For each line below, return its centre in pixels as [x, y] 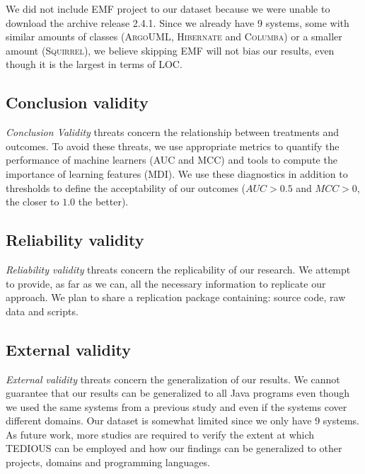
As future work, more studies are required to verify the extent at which [160, 434]
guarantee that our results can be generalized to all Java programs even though [178, 393]
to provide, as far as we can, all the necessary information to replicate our [166, 283]
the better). [103, 202]
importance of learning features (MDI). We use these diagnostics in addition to [177, 173]
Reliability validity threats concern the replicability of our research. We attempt [178, 269]
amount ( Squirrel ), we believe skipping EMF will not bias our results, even [170, 50]
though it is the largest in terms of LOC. [94, 64]
